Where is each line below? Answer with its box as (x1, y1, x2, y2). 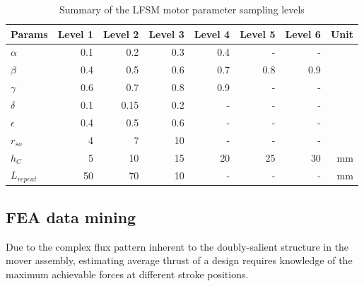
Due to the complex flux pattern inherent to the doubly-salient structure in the (6, 239, 349, 254)
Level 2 (103, 26, 139, 41)
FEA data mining (6, 205, 136, 227)
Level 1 (57, 26, 93, 41)
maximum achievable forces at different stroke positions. (6, 266, 249, 281)
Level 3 (148, 26, 184, 41)
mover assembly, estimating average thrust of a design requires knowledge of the (6, 253, 353, 268)
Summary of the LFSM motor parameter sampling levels (59, 2, 305, 16)
